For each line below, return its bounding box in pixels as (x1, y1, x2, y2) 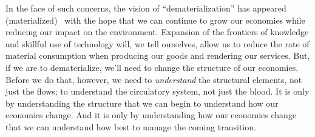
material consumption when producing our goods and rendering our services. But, (5, 49, 310, 62)
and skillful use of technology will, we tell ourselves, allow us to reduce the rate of (5, 37, 310, 50)
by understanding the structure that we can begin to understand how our (5, 96, 279, 109)
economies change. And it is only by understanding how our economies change (5, 109, 297, 121)
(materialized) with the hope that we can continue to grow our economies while (5, 13, 305, 26)
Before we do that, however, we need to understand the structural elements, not (5, 73, 302, 85)
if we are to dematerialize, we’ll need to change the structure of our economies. (5, 61, 299, 73)
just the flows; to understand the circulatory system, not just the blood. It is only (5, 85, 310, 98)
